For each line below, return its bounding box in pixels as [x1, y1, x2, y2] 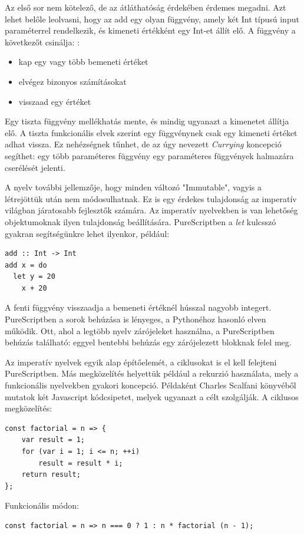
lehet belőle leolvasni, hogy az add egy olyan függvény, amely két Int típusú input [5, 12, 299, 25]
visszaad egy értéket [18, 95, 91, 107]
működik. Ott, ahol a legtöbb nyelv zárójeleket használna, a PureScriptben [5, 324, 275, 337]
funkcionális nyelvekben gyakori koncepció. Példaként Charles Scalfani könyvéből [5, 379, 296, 391]
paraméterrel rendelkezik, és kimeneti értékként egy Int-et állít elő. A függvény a [5, 24, 296, 37]
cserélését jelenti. [5, 161, 65, 173]
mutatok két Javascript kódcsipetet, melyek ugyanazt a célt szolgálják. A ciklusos [5, 390, 299, 403]
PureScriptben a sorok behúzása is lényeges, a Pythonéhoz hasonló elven [5, 313, 266, 325]
